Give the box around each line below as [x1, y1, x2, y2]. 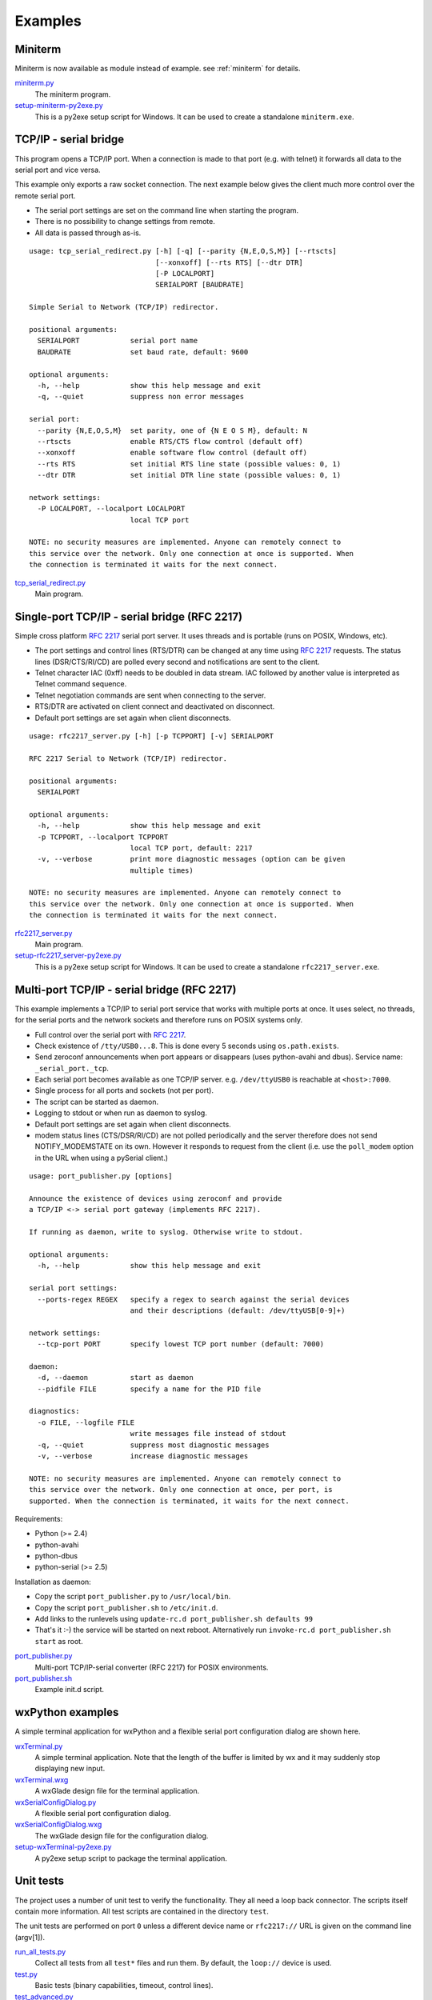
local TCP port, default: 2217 [130, 843, 253, 852]
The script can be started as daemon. [34, 1097, 159, 1106]
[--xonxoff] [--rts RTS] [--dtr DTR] [154, 258, 303, 267]
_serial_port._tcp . [34, 1063, 110, 1073]
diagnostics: [29, 1406, 80, 1416]
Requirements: [14, 1514, 63, 1523]
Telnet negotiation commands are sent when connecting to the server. [34, 690, 266, 700]
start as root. [34, 1636, 83, 1646]
